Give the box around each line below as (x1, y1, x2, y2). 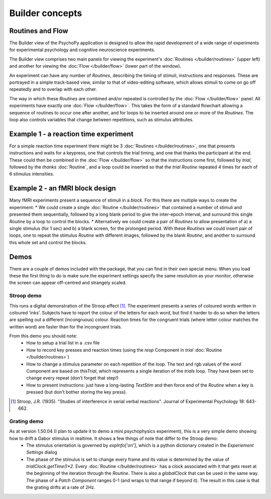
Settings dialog (26, 449, 58, 455)
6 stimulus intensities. (9, 171, 55, 177)
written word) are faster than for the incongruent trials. (9, 323, 122, 329)
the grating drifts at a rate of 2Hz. (26, 484, 95, 490)
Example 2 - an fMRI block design (9, 184, 116, 193)
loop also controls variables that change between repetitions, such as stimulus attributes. (9, 116, 194, 122)
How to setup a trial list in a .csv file (26, 340, 100, 346)
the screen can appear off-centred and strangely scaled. (9, 280, 127, 286)
